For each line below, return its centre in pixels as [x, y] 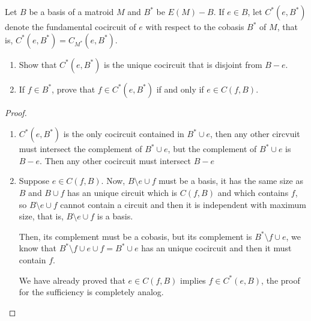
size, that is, [41, 216]
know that [38, 248]
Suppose [34, 181]
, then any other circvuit [255, 134]
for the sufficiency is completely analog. [91, 292]
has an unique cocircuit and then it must [216, 248]
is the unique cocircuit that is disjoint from [183, 64]
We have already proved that [72, 280]
